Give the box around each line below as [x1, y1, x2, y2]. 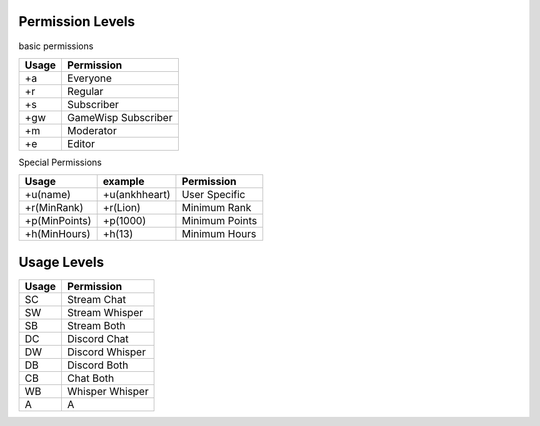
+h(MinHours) [24, 227, 91, 241]
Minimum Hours [181, 227, 257, 241]
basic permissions [18, 40, 94, 52]
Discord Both [66, 358, 129, 372]
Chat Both [66, 371, 115, 385]
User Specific [181, 188, 246, 202]
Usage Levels [18, 253, 105, 270]
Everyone [66, 71, 112, 85]
